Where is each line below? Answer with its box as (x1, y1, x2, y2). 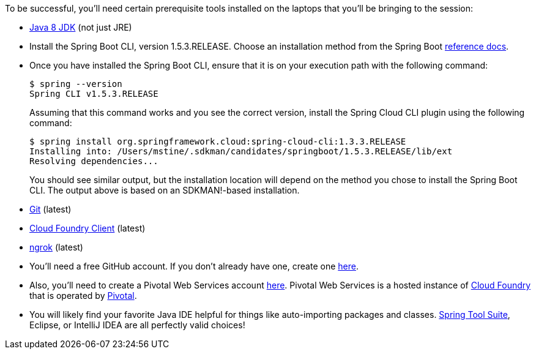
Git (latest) (29, 204, 72, 214)
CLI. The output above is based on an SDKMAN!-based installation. (29, 185, 300, 195)
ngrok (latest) (29, 242, 83, 252)
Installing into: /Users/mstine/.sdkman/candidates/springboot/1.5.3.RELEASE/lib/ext (29, 146, 453, 156)
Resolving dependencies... (29, 156, 158, 166)
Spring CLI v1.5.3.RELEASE (29, 89, 158, 99)
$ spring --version (29, 79, 122, 89)
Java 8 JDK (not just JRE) (29, 22, 132, 32)
